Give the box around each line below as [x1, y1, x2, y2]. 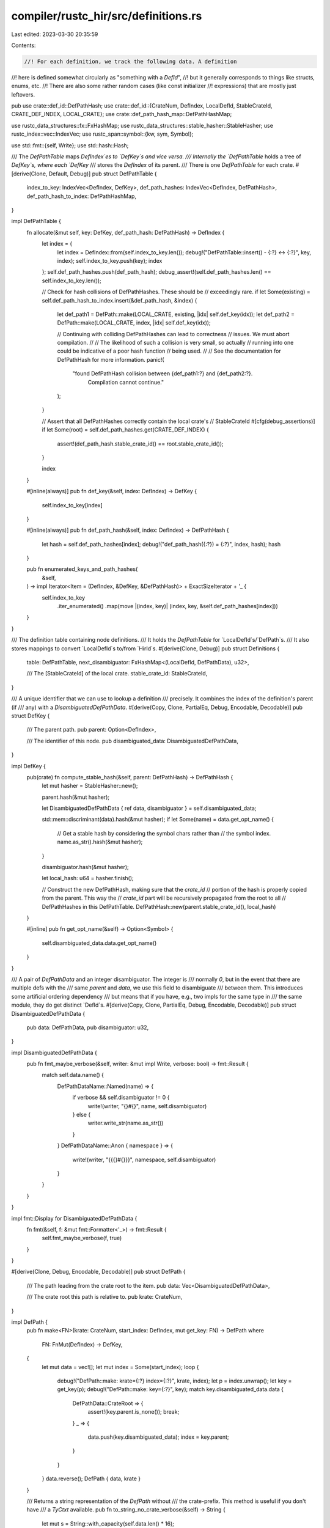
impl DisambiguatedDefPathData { [11, 1049, 97, 1056]
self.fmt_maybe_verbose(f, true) [42, 1235, 122, 1242]
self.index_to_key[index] [42, 501, 103, 509]
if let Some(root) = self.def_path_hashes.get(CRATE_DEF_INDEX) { [42, 426, 209, 433]
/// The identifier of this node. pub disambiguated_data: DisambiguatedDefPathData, [26, 737, 238, 744]
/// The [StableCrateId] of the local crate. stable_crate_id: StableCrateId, [26, 670, 208, 677]
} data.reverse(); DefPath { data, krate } [42, 1475, 141, 1482]
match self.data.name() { [42, 1071, 104, 1079]
